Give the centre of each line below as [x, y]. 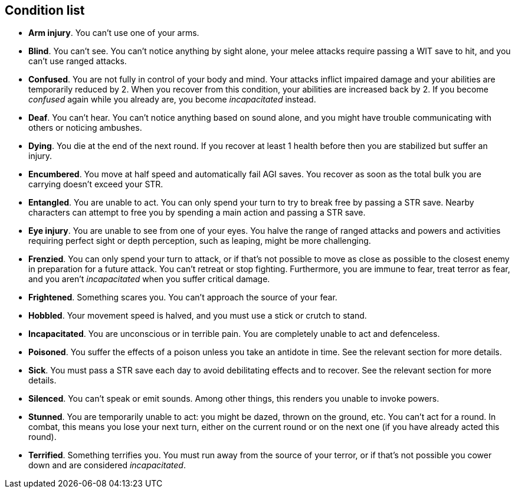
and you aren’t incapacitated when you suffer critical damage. [149, 279]
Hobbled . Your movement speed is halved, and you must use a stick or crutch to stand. [198, 316]
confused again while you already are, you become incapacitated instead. [172, 100]
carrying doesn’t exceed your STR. [96, 184]
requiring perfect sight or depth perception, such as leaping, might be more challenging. [200, 241]
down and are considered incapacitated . [107, 465]
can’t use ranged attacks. [78, 61]
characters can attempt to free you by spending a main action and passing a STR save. [197, 213]
